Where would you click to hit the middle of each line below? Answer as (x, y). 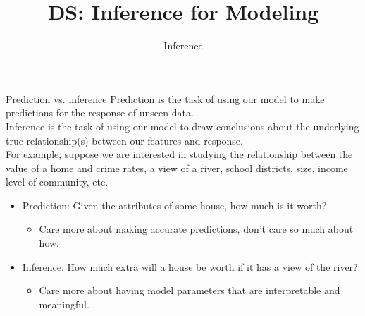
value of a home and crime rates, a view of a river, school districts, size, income (177, 168)
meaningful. (64, 304)
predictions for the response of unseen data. (100, 113)
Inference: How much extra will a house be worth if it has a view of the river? (190, 266)
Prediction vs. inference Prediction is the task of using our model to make (165, 98)
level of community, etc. (57, 182)
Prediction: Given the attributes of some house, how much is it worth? (174, 205)
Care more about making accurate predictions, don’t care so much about (196, 229)
